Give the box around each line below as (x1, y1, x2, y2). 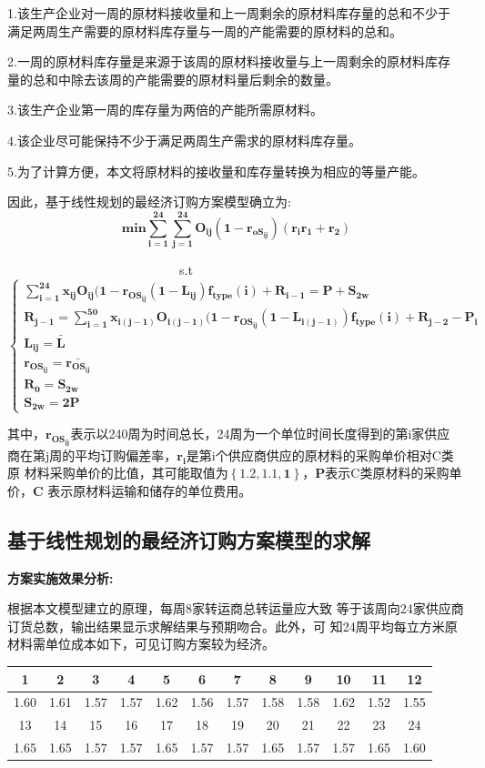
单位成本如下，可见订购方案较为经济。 (45, 634, 275, 653)
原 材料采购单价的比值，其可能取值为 (7, 463, 228, 482)
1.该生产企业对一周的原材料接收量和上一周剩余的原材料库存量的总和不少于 (7, 4, 450, 22)
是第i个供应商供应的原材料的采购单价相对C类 (186, 445, 454, 464)
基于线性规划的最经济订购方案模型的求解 (7, 525, 370, 553)
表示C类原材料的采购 (325, 463, 450, 482)
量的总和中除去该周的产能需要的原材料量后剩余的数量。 (7, 69, 338, 88)
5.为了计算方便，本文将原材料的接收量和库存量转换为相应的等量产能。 (7, 161, 425, 180)
